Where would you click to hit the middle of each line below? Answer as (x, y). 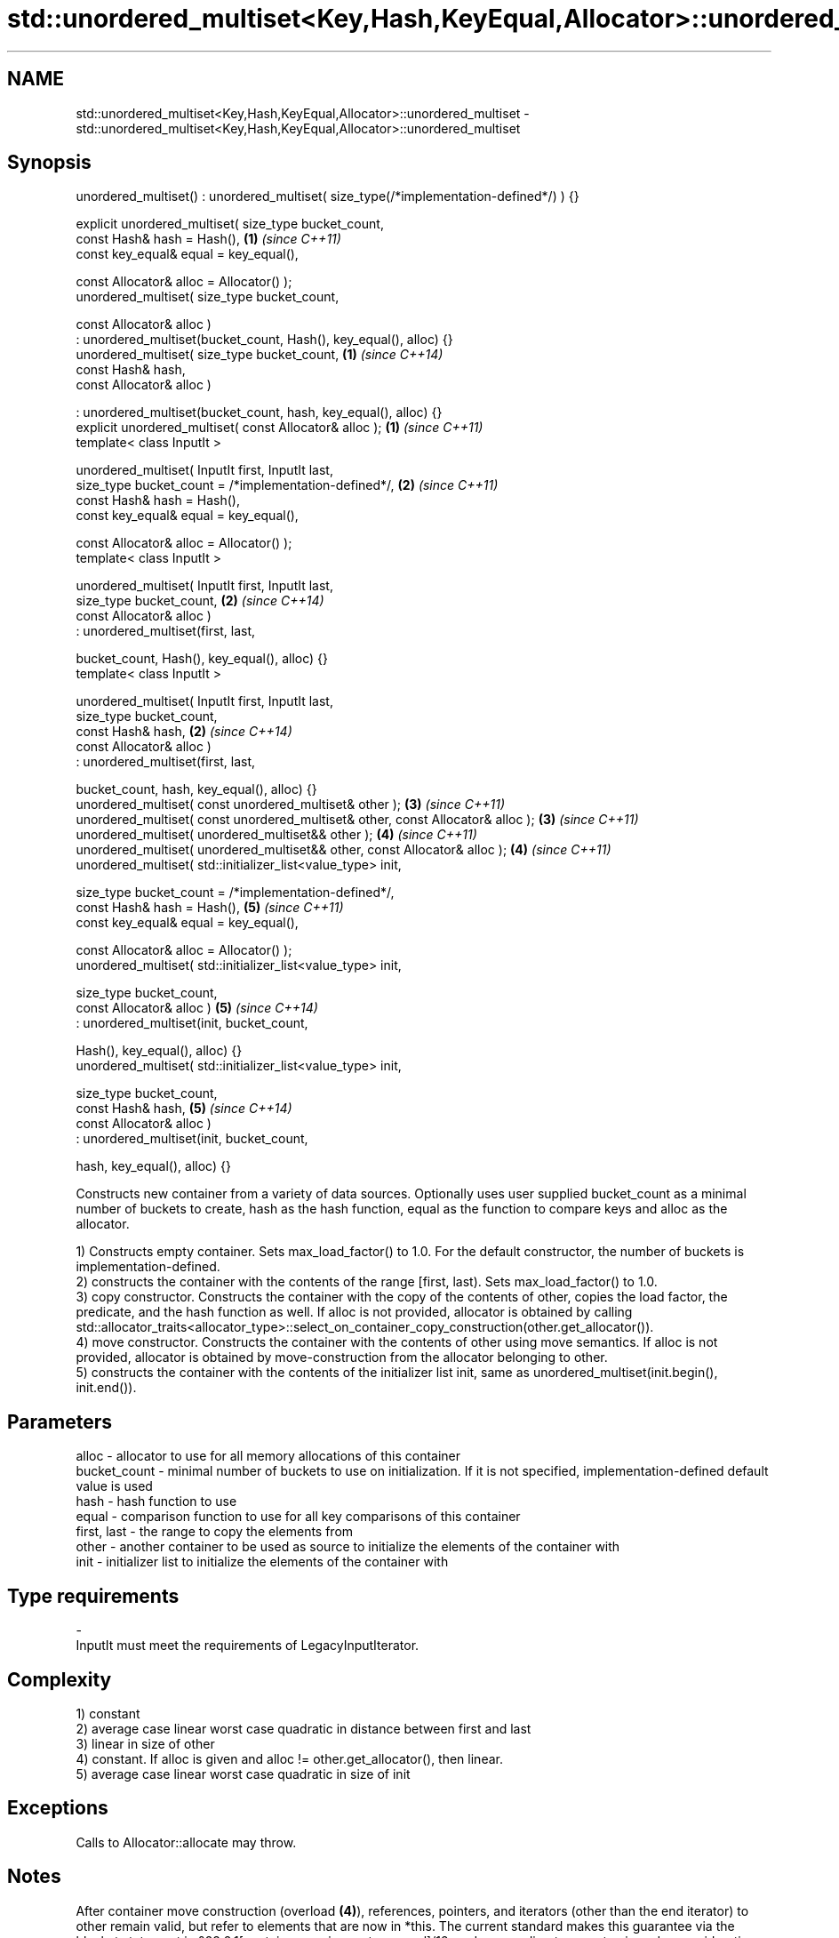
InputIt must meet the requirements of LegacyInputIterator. (248, 1646)
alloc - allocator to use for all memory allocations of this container (268, 1456)
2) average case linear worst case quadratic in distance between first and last (304, 1728)
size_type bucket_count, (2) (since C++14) (200, 601)
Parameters (60, 1421)
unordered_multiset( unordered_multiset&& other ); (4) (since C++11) (276, 835)
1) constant (108, 1713)
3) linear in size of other (145, 1743)
